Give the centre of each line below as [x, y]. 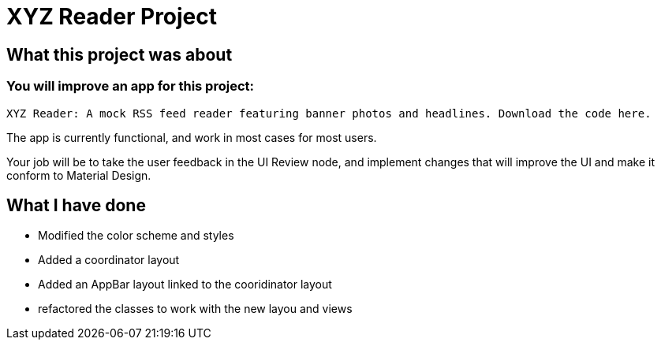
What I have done [76, 205]
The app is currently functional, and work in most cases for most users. [192, 137]
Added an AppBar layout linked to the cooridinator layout [185, 285]
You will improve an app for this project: [130, 86]
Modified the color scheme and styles [136, 236]
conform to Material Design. [79, 175]
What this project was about [120, 54]
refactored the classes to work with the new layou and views [195, 309]
